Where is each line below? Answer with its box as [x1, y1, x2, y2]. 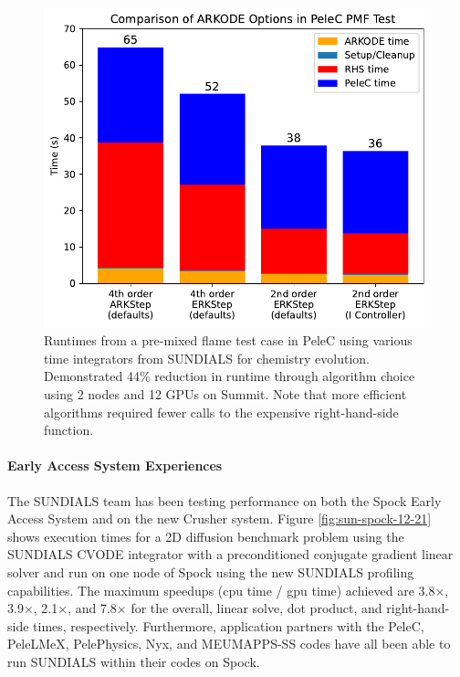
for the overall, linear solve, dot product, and [131, 598, 382, 618]
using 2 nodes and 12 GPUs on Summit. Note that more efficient [44, 385, 407, 404]
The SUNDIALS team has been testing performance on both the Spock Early [7, 491, 442, 510]
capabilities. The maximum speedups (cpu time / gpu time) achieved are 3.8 [7, 580, 435, 599]
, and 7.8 [68, 598, 117, 618]
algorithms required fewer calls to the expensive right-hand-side [44, 402, 399, 421]
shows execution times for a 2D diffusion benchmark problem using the [7, 526, 404, 545]
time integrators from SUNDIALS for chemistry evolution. [44, 348, 370, 367]
